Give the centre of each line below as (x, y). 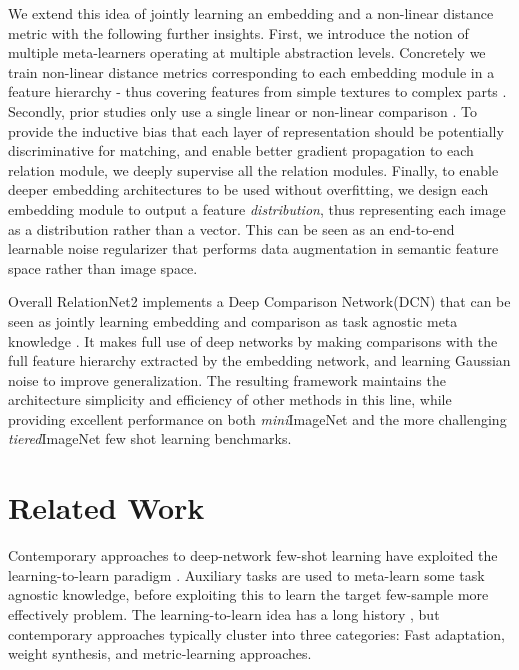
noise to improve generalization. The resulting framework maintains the (227, 379)
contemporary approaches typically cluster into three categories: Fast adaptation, (256, 633)
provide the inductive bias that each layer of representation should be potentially (256, 130)
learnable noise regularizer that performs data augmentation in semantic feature (253, 248)
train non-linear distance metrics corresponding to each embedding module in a (251, 71)
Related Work (106, 507)
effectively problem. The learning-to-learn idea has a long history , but (224, 613)
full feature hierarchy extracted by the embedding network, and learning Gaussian (259, 360)
